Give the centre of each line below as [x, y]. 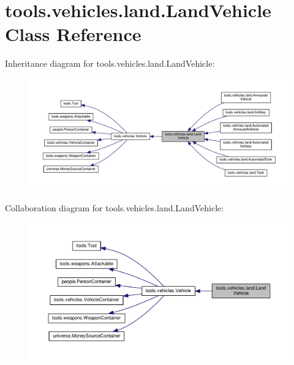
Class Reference [73, 34]
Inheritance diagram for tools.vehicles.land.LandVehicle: [110, 63]
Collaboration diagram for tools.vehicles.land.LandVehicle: [115, 207]
